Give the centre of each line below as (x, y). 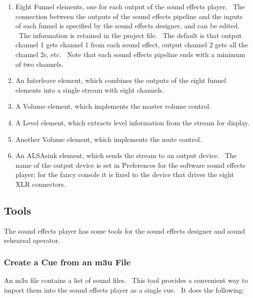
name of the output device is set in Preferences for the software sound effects (130, 165)
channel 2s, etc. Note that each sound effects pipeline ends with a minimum (130, 54)
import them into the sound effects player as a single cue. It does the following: (124, 289)
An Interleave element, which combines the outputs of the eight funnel (121, 80)
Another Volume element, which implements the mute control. (109, 139)
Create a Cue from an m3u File (67, 262)
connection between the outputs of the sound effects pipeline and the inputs (129, 16)
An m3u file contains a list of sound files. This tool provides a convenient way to (126, 280)
